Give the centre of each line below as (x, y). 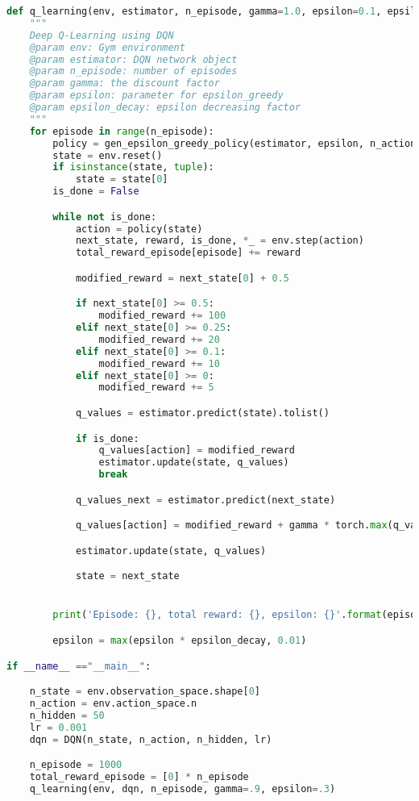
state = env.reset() (108, 155)
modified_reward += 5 (156, 388)
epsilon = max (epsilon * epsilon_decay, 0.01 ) (180, 640)
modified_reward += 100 (162, 316)
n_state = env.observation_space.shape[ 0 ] (145, 692)
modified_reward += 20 (159, 339)
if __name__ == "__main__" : (79, 666)
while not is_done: (105, 217)
